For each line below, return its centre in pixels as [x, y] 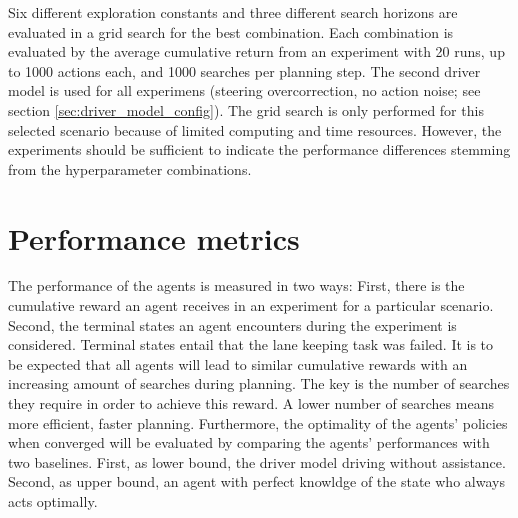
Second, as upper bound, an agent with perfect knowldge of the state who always [256, 481]
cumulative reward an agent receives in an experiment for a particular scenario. [251, 305]
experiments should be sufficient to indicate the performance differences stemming [259, 149]
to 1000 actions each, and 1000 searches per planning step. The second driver [244, 70]
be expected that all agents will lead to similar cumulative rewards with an [238, 363]
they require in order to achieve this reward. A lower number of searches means [251, 403]
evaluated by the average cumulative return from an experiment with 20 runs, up [256, 51]
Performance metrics [154, 237]
